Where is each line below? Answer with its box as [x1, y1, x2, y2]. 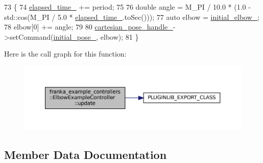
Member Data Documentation [4, 146, 167, 162]
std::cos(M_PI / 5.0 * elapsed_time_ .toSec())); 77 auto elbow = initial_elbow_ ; [4, 11, 260, 22]
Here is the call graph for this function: [4, 48, 127, 59]
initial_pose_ [53, 31, 97, 42]
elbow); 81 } [100, 31, 139, 42]
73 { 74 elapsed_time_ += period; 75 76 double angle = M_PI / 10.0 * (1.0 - [4, 2, 251, 12]
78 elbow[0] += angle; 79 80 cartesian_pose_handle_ [4, 21, 173, 32]
